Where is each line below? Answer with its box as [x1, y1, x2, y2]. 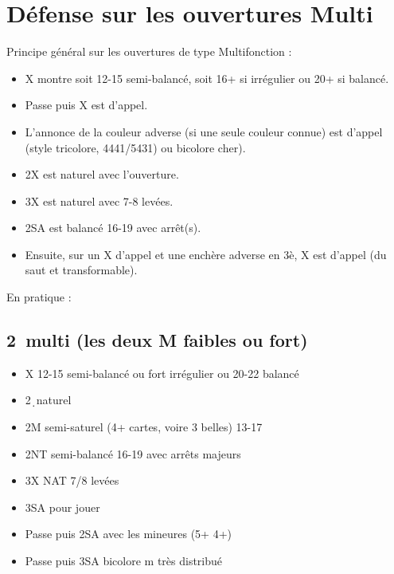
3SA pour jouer [25, 498, 100, 515]
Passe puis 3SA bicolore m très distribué [25, 552, 223, 569]
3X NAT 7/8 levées [25, 472, 119, 489]
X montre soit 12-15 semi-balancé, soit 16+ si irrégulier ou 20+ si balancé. [25, 69, 389, 86]
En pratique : [6, 289, 72, 305]
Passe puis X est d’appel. [25, 96, 148, 113]
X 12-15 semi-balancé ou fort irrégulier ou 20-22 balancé [25, 364, 299, 381]
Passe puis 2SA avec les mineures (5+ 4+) [25, 525, 232, 542]
